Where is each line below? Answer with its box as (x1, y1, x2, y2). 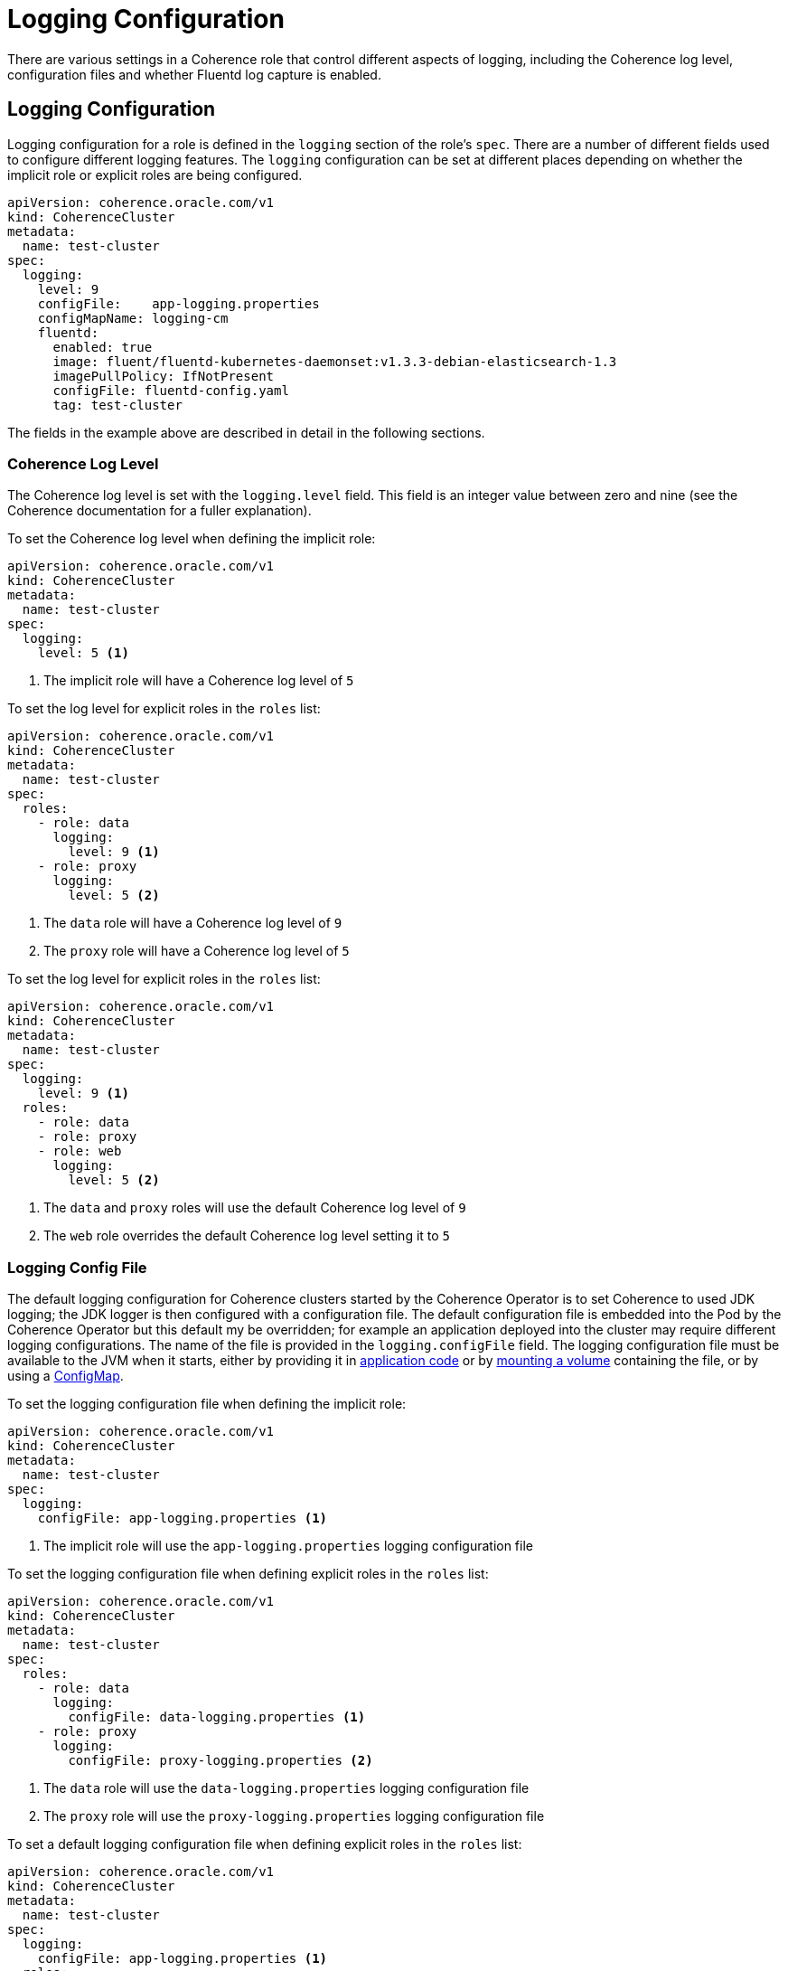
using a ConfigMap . (7, 1368, 124, 1384)
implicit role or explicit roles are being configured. (7, 166, 303, 183)
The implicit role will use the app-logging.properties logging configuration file (43, 1538, 533, 1554)
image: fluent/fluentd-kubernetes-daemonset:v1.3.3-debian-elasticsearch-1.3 (52, 354, 617, 369)
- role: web (37, 1144, 122, 1159)
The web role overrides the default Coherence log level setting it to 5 (43, 1228, 451, 1244)
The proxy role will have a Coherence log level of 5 (43, 943, 350, 959)
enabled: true (52, 339, 153, 354)
